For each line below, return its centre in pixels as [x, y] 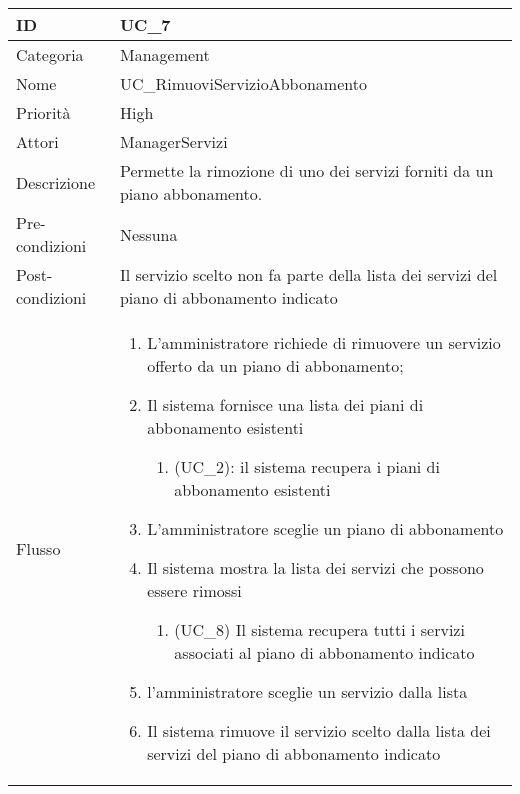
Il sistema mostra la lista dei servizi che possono [315, 567]
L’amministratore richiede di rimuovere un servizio [324, 342]
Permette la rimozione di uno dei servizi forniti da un [306, 170]
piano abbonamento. [191, 193]
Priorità [43, 112]
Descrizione [56, 182]
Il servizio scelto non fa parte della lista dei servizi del [308, 274]
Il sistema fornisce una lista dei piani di [285, 404]
